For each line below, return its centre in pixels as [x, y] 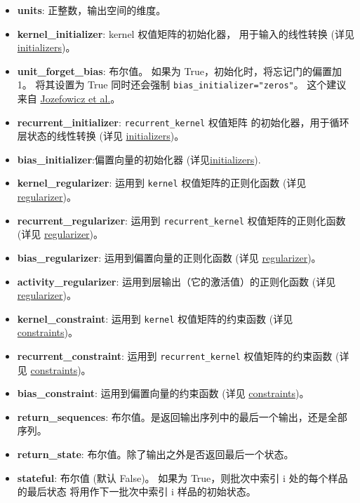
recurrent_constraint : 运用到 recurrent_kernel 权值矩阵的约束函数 [175, 356]
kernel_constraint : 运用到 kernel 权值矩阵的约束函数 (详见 [155, 318]
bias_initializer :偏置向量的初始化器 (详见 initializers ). [139, 159]
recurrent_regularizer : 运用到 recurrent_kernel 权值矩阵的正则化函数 [181, 220]
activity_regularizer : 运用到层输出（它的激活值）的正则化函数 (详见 [176, 281]
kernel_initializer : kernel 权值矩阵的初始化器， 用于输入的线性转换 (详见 [186, 33]
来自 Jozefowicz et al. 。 [69, 99]
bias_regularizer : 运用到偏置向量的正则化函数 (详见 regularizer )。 [169, 257]
